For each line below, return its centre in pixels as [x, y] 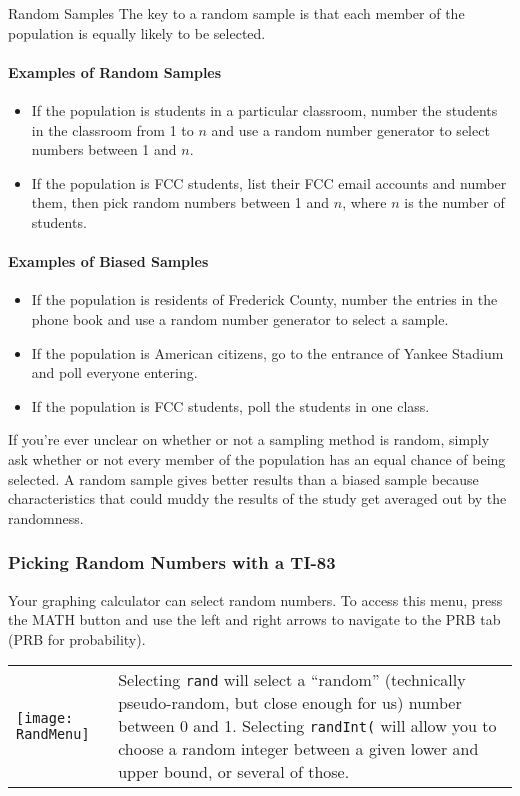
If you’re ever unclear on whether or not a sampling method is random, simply [249, 439]
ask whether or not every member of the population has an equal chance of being [257, 458]
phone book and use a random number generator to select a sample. [240, 318]
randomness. [46, 517]
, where [364, 202]
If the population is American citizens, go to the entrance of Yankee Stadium [267, 352]
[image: [45, 717]
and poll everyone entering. [114, 372]
